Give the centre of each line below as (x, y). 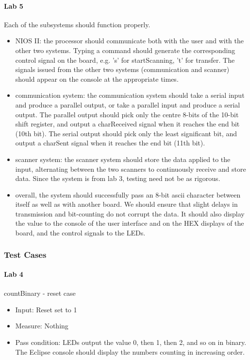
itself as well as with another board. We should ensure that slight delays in (126, 204)
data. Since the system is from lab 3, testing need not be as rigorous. (118, 178)
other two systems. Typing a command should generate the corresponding (125, 50)
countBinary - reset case (40, 293)
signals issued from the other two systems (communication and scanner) (122, 69)
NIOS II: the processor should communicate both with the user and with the (129, 41)
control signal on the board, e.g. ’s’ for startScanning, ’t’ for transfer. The (125, 60)
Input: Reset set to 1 (46, 309)
